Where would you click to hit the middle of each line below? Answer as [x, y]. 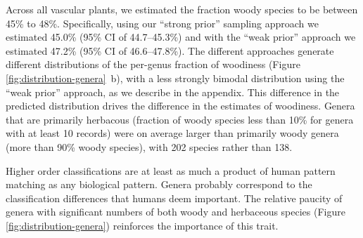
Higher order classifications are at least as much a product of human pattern [171, 170]
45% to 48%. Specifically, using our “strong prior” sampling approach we [162, 23]
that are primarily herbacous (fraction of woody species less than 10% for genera [180, 119]
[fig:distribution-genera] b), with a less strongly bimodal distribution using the [175, 78]
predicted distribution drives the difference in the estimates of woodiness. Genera [180, 106]
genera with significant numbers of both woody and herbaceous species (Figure [176, 212]
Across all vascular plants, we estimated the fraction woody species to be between [182, 9]
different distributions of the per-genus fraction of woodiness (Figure [153, 64]
